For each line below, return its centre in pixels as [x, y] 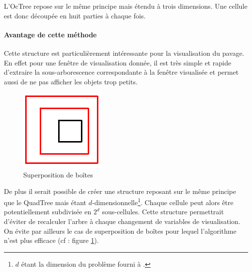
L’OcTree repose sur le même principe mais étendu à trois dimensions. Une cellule [126, 6]
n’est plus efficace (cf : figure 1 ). [51, 240]
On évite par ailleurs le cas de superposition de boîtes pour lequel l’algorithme [120, 231]
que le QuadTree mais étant [45, 202]
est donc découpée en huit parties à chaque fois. [75, 15]
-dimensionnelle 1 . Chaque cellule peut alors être [163, 201]
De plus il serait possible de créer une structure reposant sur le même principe [120, 191]
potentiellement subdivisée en [48, 212]
